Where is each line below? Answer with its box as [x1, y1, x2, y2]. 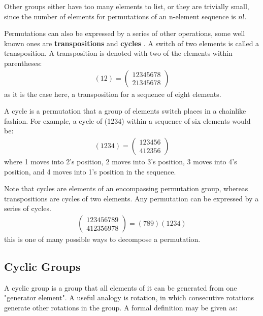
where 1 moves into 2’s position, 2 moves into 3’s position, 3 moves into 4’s [4, 156, 237, 166]
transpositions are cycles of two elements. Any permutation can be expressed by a [4, 193, 259, 203]
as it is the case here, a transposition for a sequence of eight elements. [4, 88, 221, 99]
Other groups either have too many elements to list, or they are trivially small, [4, 1, 249, 11]
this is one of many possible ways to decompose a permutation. [4, 234, 201, 244]
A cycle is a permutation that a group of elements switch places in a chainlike [4, 106, 246, 116]
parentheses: [4, 57, 42, 68]
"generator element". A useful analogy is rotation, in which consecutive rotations [4, 292, 254, 303]
